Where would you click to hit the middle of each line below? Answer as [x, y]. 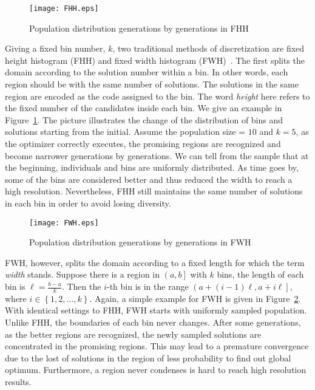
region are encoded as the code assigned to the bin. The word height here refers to [157, 96]
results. [18, 381]
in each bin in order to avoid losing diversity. [88, 203]
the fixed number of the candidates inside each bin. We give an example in [144, 108]
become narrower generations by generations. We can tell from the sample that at [157, 155]
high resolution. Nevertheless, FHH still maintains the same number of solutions [154, 191]
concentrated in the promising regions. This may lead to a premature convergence [157, 346]
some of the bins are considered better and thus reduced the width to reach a [149, 179]
